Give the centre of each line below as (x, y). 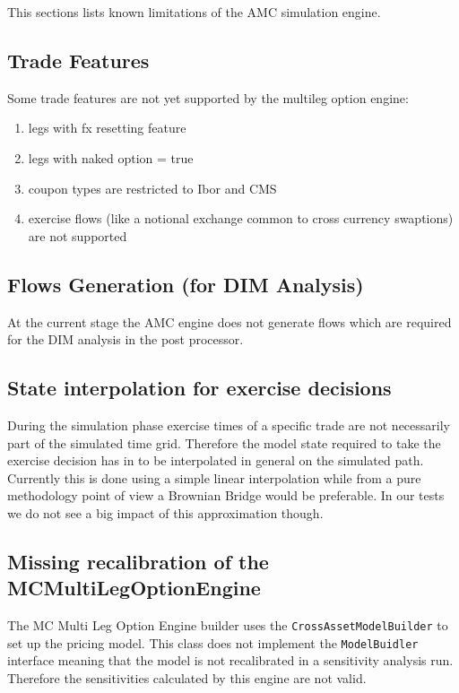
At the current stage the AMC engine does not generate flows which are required (229, 321)
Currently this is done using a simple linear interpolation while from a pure (214, 477)
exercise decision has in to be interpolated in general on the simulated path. (216, 460)
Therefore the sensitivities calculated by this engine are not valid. (187, 678)
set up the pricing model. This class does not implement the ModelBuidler (213, 642)
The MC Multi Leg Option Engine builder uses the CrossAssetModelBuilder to (228, 625)
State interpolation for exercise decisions (199, 388)
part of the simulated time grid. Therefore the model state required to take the (224, 442)
